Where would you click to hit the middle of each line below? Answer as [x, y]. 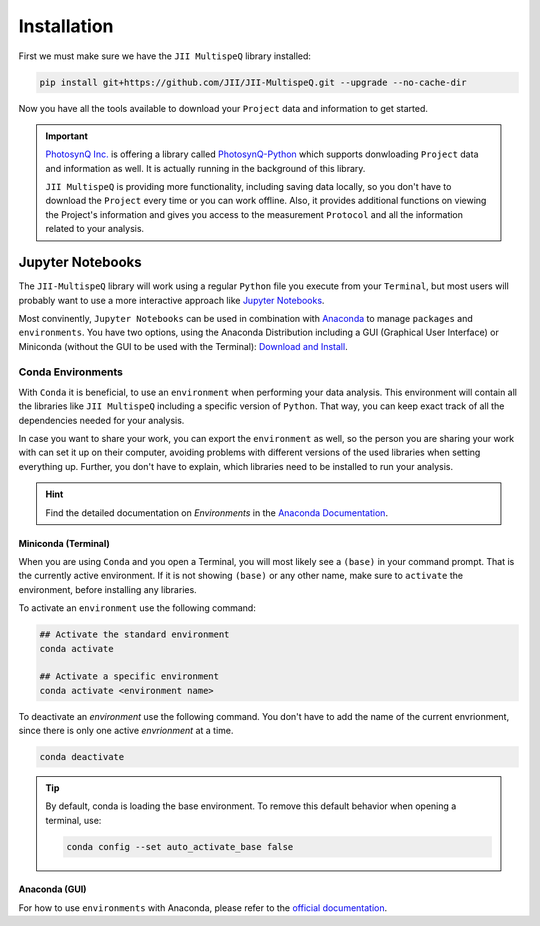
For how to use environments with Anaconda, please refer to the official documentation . [203, 907]
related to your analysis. [95, 229]
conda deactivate [82, 757]
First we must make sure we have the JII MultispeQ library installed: [165, 56]
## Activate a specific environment [129, 676]
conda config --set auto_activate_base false [180, 846]
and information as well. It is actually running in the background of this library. [205, 168]
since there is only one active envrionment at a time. [126, 731]
